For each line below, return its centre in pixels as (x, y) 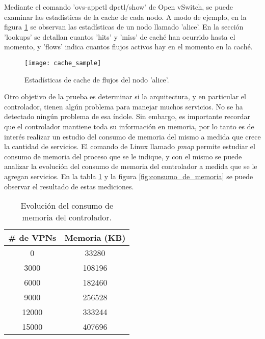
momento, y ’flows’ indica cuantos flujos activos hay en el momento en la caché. (128, 47)
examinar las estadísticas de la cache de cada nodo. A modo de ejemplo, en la (125, 17)
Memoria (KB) (95, 238)
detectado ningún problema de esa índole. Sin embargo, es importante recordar (127, 116)
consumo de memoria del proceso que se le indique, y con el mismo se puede (123, 156)
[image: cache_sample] (63, 63)
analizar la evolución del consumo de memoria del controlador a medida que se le (131, 166)
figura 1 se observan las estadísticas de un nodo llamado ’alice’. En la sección (124, 27)
